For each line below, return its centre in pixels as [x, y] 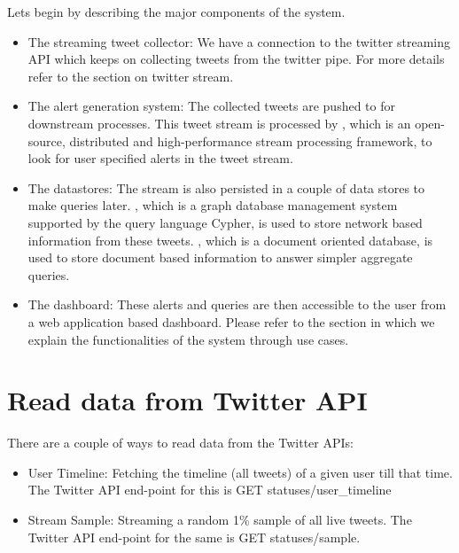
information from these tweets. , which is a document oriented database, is [230, 240]
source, [47, 140]
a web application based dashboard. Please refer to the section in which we [231, 321]
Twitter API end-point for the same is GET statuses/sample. [194, 537]
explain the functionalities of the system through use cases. [188, 339]
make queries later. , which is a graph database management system [213, 205]
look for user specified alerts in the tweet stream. [160, 158]
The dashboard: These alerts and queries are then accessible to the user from [237, 304]
